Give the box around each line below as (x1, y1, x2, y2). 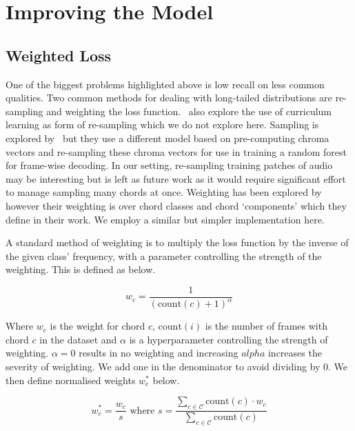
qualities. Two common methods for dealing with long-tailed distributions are (6, 90, 332, 105)
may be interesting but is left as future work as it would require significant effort (6, 171, 346, 186)
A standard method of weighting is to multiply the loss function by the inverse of (6, 235, 349, 250)
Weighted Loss (6, 44, 112, 66)
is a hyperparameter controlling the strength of (129, 332, 328, 346)
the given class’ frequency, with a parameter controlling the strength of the (6, 248, 322, 263)
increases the (267, 345, 322, 360)
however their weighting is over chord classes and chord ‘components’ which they (6, 198, 347, 212)
